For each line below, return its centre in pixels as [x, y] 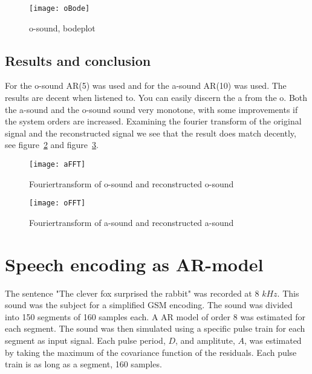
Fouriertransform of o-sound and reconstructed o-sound [132, 183]
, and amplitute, [205, 340]
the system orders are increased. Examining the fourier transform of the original [153, 121]
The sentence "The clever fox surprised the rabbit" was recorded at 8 [132, 293]
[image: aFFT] [57, 165]
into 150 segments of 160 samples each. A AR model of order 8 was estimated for [155, 316]
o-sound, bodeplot [62, 27]
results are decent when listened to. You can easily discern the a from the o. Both [156, 98]
